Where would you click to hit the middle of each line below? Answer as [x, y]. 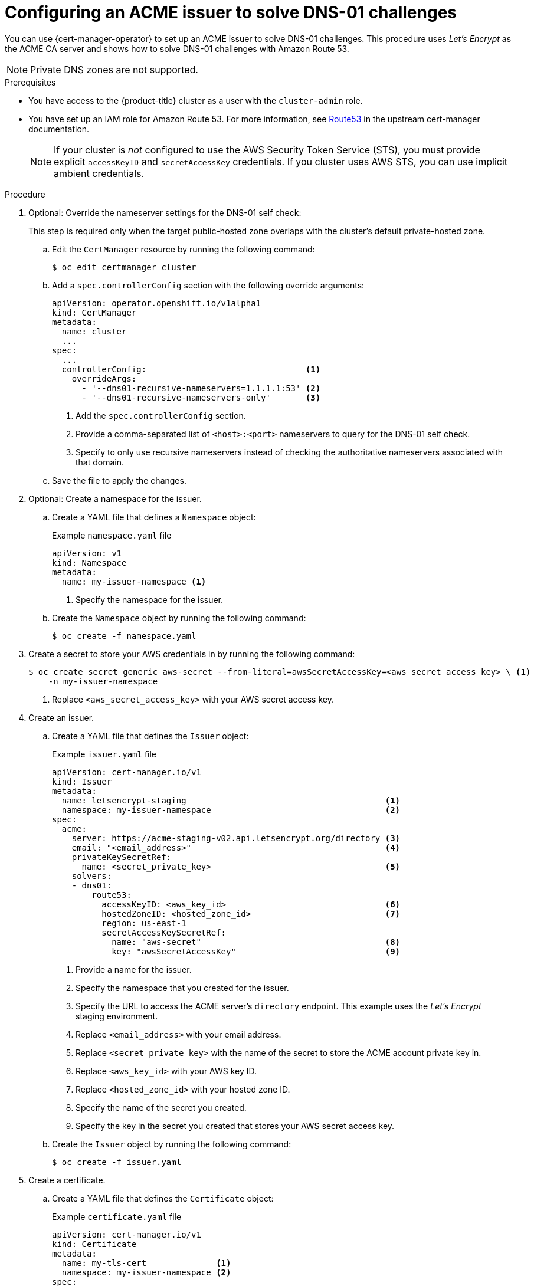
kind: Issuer [82, 781]
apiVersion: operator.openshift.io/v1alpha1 [157, 303]
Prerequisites [30, 82]
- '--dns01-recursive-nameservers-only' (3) [201, 397]
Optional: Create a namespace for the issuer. [115, 498]
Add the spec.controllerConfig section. [161, 415]
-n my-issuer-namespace [103, 681]
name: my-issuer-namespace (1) [134, 581]
